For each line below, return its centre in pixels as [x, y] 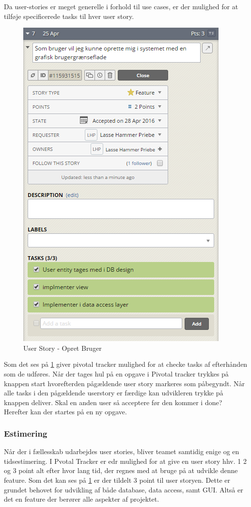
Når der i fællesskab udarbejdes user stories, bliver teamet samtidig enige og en [122, 451]
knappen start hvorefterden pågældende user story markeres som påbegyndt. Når [124, 383]
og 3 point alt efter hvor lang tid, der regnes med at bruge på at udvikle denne [121, 470]
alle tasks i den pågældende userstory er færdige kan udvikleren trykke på [114, 393]
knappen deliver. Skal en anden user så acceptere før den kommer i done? [113, 402]
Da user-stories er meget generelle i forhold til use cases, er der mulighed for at [121, 6]
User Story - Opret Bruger [63, 348]
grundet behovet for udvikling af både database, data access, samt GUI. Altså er [124, 489]
